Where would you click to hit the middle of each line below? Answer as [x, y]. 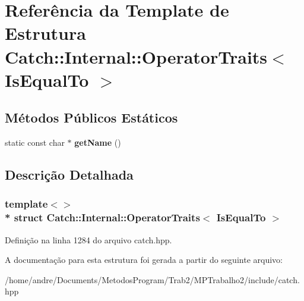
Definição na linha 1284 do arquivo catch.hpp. [88, 239]
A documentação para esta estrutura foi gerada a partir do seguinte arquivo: [144, 260]
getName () [98, 142]
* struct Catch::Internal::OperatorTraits [102, 217]
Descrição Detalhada [69, 175]
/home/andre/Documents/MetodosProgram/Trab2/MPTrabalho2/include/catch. [152, 279]
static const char [35, 142]
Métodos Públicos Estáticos [91, 117]
